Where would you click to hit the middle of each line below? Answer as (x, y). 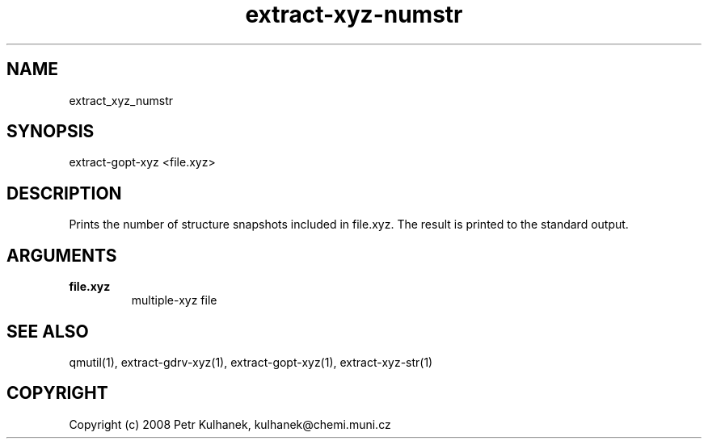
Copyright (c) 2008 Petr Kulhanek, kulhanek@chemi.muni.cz (230, 424)
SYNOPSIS (51, 132)
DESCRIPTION (64, 193)
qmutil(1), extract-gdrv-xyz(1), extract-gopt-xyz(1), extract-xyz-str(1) (251, 362)
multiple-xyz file (174, 300)
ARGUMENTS (62, 255)
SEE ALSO (48, 331)
